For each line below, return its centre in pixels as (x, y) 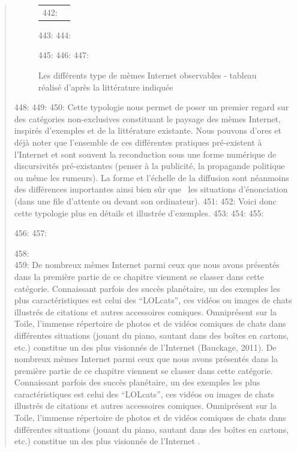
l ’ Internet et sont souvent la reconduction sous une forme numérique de (145, 154)
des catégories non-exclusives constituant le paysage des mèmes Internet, (147, 118)
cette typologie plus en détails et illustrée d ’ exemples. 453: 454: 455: (139, 213)
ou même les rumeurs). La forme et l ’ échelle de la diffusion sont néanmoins (151, 177)
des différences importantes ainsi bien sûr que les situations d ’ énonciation (151, 189)
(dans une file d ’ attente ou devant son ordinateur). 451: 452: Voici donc (145, 201)
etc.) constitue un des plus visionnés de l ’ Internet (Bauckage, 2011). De (145, 347)
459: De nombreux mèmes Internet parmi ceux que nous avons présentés (147, 265)
